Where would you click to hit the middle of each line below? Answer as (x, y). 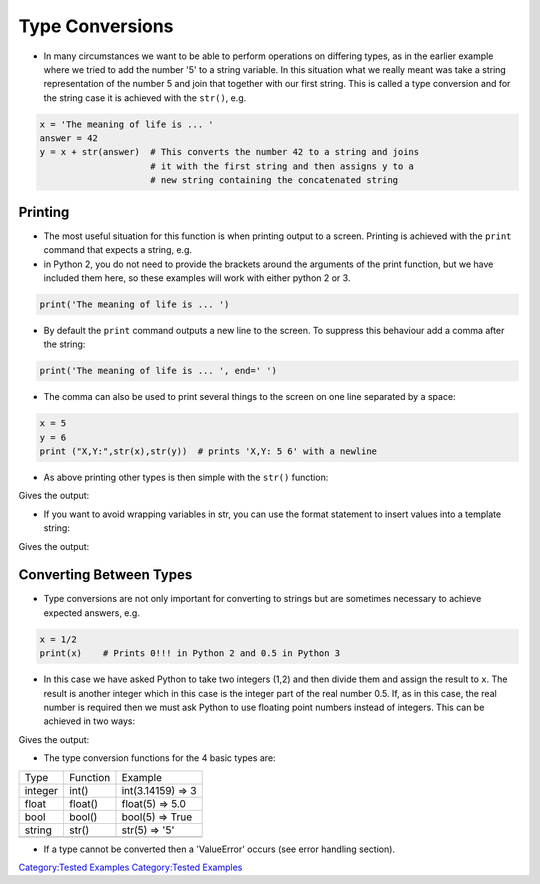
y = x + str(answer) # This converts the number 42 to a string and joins (229, 152)
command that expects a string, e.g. (118, 250)
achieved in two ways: (89, 721)
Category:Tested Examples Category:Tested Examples (130, 867)
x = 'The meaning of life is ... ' (126, 124)
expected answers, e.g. (91, 612)
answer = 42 (69, 138)
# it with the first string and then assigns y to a (282, 166)
